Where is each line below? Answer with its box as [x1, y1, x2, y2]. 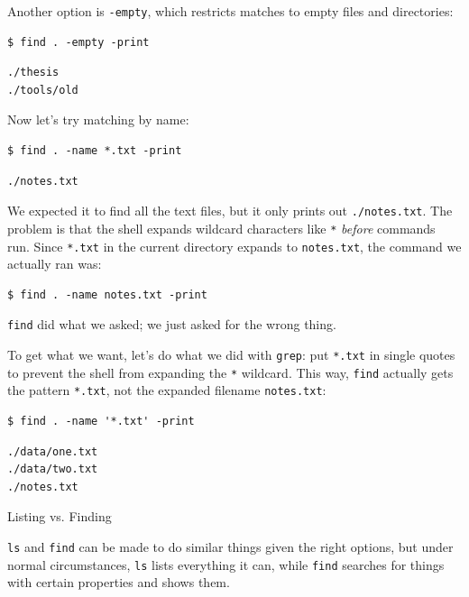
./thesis [7, 66, 60, 79]
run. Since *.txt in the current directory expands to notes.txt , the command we [7, 236, 462, 255]
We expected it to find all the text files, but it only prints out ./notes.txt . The [7, 201, 453, 220]
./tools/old [7, 83, 78, 96]
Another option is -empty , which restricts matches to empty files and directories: [7, 2, 454, 20]
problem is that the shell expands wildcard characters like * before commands [7, 218, 436, 237]
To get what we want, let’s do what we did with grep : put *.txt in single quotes [7, 345, 455, 364]
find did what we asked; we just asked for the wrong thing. [7, 315, 336, 334]
